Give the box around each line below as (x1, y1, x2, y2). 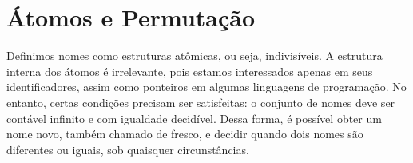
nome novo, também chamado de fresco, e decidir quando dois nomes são (6, 125, 363, 142)
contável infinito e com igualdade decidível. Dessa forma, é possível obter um (6, 109, 382, 126)
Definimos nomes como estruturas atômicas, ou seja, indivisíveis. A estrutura (6, 47, 383, 64)
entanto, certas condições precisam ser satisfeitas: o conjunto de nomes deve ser (6, 93, 395, 110)
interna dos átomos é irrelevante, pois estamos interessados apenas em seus (6, 62, 373, 79)
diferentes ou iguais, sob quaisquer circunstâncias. (6, 141, 249, 157)
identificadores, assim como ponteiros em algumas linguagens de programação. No (6, 78, 407, 95)
